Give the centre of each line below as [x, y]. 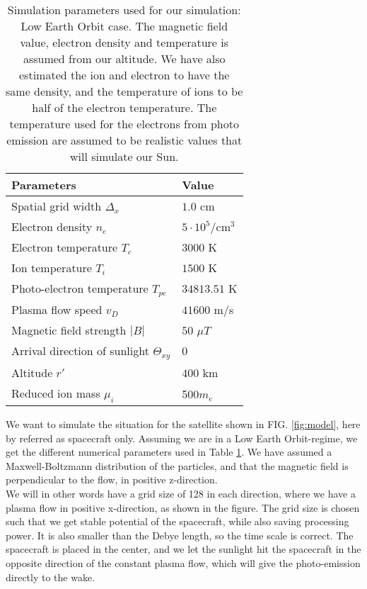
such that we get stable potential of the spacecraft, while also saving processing [177, 521]
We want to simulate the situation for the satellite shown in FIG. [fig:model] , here [183, 424]
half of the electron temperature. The [124, 107]
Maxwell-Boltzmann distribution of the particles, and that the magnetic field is [177, 465]
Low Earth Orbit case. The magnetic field [124, 26]
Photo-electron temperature [80, 288]
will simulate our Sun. [124, 156]
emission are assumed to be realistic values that [124, 140]
